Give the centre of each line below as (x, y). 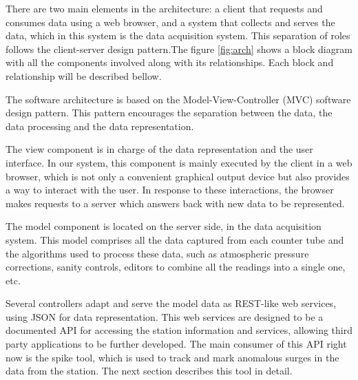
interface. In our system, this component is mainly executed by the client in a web (179, 162)
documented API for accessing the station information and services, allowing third (179, 330)
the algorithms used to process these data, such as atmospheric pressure (157, 253)
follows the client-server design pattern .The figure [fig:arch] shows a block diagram (179, 49)
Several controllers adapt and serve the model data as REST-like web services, (171, 303)
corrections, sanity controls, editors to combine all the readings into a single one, (176, 267)
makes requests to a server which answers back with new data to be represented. (175, 203)
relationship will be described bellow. (84, 75)
